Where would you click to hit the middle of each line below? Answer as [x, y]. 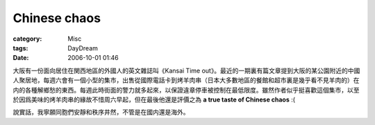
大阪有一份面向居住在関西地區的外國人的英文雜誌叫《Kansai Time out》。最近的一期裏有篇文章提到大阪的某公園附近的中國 [186, 70]
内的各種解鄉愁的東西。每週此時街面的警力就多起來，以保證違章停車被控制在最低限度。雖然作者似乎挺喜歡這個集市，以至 [186, 90]
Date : [21, 58]
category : [27, 39]
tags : [20, 48]
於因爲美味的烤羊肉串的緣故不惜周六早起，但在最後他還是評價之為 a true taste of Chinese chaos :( [154, 99]
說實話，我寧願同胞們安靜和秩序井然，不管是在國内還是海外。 [101, 112]
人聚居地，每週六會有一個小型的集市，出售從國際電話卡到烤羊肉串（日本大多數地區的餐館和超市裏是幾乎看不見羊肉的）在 [186, 80]
